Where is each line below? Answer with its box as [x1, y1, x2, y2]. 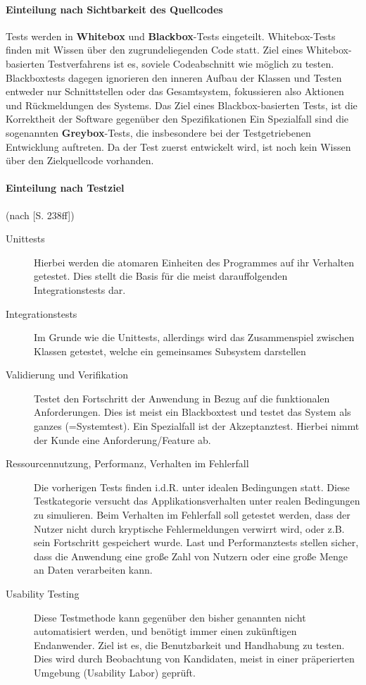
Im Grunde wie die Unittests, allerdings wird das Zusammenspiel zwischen [34, 330, 355, 345]
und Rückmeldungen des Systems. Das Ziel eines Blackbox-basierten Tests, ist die [6, 97, 358, 112]
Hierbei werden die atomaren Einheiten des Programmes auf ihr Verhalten [34, 254, 355, 269]
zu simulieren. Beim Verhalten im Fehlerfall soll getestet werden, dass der [34, 507, 351, 522]
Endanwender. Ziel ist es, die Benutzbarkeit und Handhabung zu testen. [34, 637, 345, 652]
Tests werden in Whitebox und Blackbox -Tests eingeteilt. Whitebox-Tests [6, 28, 336, 43]
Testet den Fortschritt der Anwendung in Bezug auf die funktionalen [34, 390, 330, 405]
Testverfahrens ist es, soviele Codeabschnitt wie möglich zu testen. [48, 56, 334, 70]
